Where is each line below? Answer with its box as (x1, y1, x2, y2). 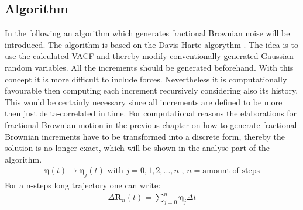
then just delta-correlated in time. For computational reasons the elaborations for (5, 107, 297, 119)
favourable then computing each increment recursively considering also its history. (5, 84, 298, 97)
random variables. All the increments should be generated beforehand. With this (5, 61, 294, 73)
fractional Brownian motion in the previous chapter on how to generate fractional (5, 118, 297, 130)
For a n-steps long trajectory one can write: (5, 179, 161, 191)
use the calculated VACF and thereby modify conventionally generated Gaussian (5, 50, 294, 62)
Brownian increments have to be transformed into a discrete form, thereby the (5, 130, 285, 142)
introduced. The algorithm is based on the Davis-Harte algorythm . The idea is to (5, 38, 298, 50)
